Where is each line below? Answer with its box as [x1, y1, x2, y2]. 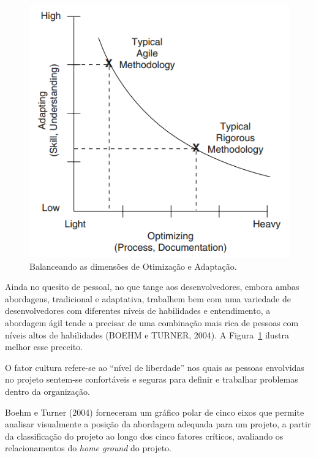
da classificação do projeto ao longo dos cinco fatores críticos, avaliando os [5, 429, 284, 442]
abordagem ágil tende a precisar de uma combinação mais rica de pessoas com [5, 316, 299, 329]
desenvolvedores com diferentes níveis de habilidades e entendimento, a [5, 304, 271, 317]
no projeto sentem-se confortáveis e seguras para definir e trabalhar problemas [5, 373, 298, 386]
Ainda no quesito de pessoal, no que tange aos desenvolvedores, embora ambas [5, 280, 299, 293]
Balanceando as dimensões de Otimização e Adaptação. [29, 259, 237, 272]
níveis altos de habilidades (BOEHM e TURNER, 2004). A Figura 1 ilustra [5, 328, 289, 341]
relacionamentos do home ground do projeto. [5, 441, 171, 454]
